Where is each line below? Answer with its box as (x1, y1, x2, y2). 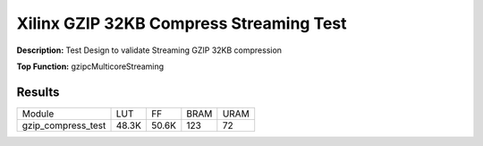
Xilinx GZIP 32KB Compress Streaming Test (16, 13, 347, 33)
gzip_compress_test (21, 119, 106, 132)
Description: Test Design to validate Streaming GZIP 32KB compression (16, 45, 282, 56)
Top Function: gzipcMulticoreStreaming (16, 61, 165, 72)
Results (16, 84, 60, 99)
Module (21, 107, 55, 120)
